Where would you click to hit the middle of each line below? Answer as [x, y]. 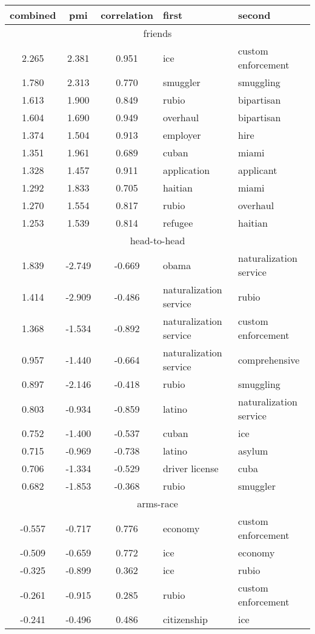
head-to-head [157, 240]
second [254, 15]
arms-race [157, 503]
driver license [191, 468]
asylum [253, 451]
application [186, 170]
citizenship [185, 619]
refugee [178, 223]
